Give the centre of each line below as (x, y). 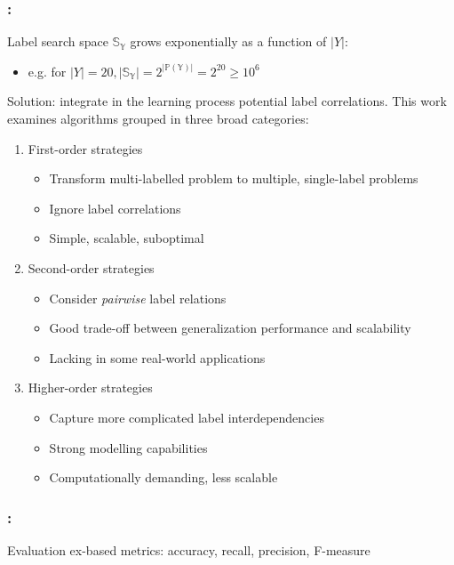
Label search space (58, 41)
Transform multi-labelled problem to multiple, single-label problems (234, 178)
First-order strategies (85, 148)
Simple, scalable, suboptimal (127, 238)
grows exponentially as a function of (228, 41)
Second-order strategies (91, 267)
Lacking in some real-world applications (157, 357)
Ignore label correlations (115, 208)
